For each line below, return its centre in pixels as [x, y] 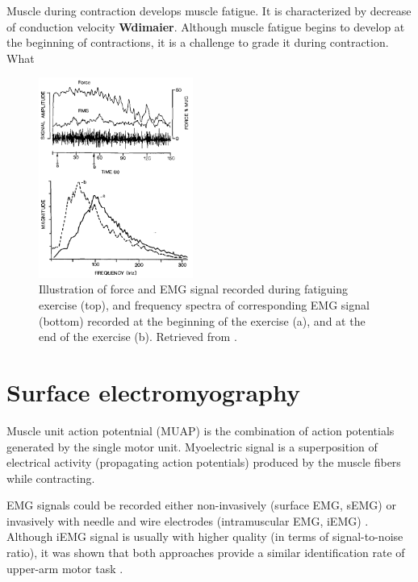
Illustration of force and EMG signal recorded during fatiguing [193, 289]
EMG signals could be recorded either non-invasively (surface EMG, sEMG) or [201, 505]
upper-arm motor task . [65, 568]
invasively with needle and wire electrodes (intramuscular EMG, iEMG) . [188, 520]
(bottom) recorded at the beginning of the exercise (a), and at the [202, 320]
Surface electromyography [154, 391]
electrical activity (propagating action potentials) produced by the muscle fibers [204, 462]
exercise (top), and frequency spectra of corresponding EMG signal [204, 305]
